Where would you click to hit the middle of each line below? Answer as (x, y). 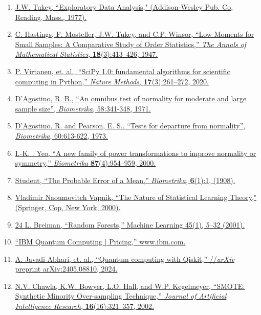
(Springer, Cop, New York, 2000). (68, 207)
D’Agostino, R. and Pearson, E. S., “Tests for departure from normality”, (130, 126)
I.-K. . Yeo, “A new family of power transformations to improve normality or (136, 153)
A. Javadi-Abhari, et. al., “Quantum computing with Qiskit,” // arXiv (125, 258)
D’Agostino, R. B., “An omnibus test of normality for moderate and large (131, 98)
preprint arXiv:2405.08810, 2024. (66, 269)
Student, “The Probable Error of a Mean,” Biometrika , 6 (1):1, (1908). (125, 180)
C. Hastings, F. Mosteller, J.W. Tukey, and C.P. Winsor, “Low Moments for (135, 34)
